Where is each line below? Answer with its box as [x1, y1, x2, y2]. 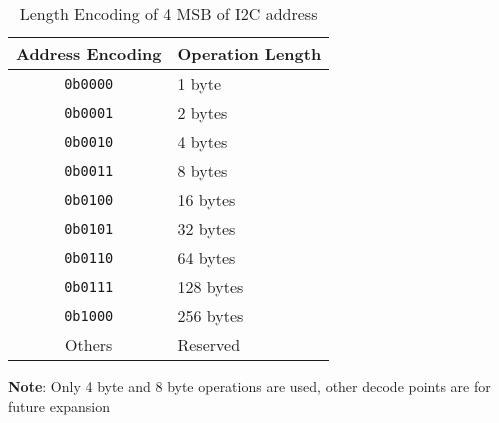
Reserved [177, 333, 241, 356]
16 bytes [177, 188, 236, 211]
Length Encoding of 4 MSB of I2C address [19, 2, 318, 25]
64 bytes [177, 246, 236, 269]
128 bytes [177, 275, 244, 298]
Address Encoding [16, 42, 162, 65]
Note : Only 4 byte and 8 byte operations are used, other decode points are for [8, 376, 491, 396]
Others [65, 333, 113, 356]
